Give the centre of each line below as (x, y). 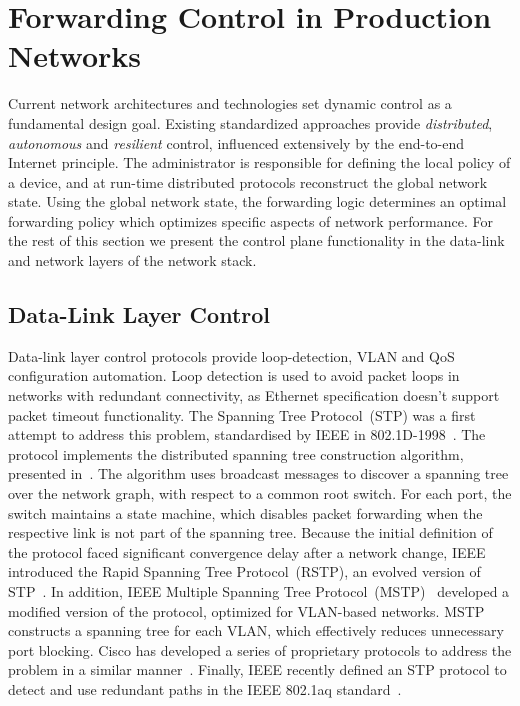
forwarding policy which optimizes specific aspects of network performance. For (250, 220)
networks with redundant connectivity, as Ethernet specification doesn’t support (254, 395)
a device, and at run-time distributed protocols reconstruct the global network (248, 181)
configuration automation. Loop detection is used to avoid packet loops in (234, 375)
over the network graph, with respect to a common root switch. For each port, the (260, 493)
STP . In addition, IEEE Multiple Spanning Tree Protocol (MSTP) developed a (259, 590)
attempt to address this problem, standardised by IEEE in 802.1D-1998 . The (247, 434)
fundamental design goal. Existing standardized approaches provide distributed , (250, 122)
